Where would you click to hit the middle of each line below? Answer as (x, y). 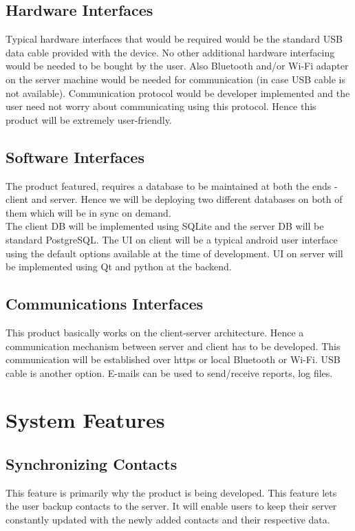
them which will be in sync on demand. (88, 212)
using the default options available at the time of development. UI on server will (174, 253)
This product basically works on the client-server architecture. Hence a (155, 332)
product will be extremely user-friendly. (89, 119)
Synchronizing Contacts (92, 464)
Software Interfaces (75, 156)
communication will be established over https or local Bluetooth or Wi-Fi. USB (173, 359)
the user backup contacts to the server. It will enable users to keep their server (171, 506)
